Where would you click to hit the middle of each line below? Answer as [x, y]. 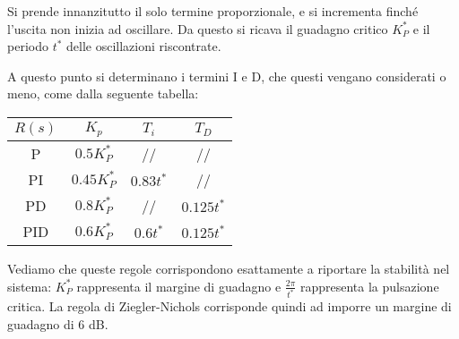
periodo [28, 46]
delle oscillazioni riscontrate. [144, 46]
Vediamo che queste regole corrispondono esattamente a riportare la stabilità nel [229, 268]
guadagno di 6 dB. [58, 323]
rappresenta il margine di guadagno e [179, 286]
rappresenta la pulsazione [369, 286]
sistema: [30, 286]
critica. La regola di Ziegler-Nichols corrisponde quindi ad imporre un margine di [229, 306]
